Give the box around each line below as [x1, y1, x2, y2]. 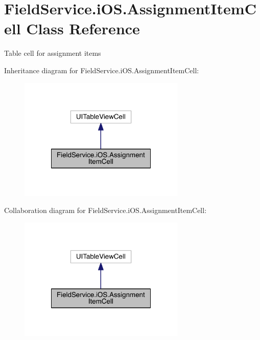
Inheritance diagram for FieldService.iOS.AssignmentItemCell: [4, 65, 199, 75]
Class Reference [26, 18, 140, 39]
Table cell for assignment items [4, 48, 101, 58]
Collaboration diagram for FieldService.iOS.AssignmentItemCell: [4, 205, 207, 216]
